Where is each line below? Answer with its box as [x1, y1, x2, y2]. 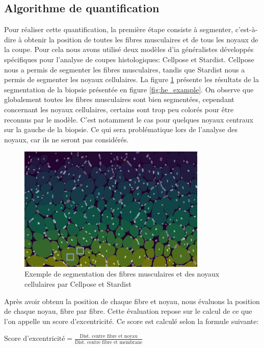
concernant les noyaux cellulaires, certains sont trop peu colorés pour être [4, 104, 234, 114]
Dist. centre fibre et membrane [75, 339, 143, 345]
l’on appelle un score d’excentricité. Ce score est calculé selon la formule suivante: [4, 315, 259, 326]
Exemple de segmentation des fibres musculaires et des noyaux [24, 268, 220, 279]
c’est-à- [235, 24, 258, 35]
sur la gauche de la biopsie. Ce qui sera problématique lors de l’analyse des [4, 124, 237, 135]
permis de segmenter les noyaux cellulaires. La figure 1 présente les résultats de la [4, 74, 259, 85]
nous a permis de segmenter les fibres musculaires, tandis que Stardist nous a [4, 64, 245, 74]
